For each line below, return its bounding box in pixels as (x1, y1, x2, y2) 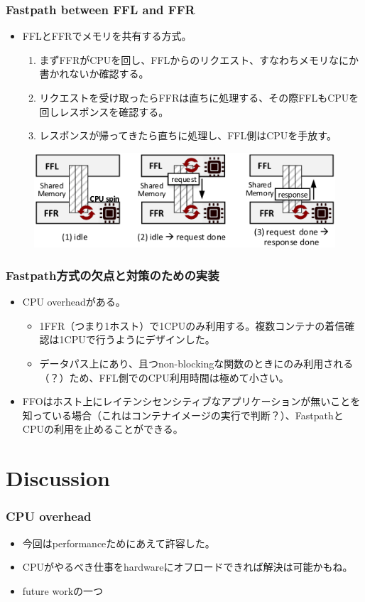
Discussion (6, 463, 110, 493)
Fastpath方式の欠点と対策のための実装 (6, 266, 219, 284)
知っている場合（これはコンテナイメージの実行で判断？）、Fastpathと (22, 407, 344, 422)
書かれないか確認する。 (39, 66, 149, 81)
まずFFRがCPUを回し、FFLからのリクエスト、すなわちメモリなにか (39, 52, 359, 67)
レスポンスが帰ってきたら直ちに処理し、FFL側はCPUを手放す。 (39, 128, 337, 143)
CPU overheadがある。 (22, 294, 126, 309)
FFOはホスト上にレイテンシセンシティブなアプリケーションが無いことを (22, 394, 361, 409)
